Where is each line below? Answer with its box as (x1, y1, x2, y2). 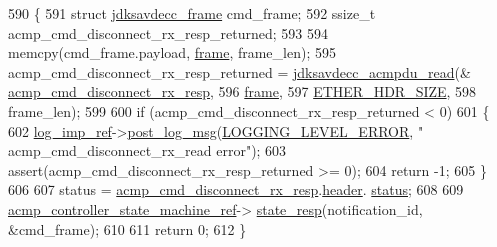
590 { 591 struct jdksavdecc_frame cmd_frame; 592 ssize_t (8, 3, 376, 23)
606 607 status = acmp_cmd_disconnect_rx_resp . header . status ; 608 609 (8, 179, 464, 200)
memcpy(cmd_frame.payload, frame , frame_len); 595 (8, 42, 336, 63)
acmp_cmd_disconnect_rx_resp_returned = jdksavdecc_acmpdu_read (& (8, 61, 471, 82)
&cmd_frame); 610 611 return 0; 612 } (8, 218, 247, 239)
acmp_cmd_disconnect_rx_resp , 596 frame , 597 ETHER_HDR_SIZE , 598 (8, 81, 477, 102)
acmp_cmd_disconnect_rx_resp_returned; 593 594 (8, 22, 328, 43)
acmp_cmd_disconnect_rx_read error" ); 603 (8, 140, 287, 161)
